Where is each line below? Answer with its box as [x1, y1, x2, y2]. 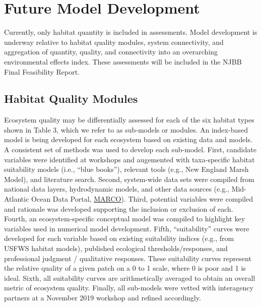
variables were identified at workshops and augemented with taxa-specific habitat [4, 154, 255, 164]
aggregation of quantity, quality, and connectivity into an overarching [4, 46, 218, 57]
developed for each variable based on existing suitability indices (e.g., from [4, 233, 234, 243]
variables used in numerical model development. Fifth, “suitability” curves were [4, 223, 249, 233]
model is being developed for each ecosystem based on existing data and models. [4, 134, 252, 145]
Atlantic [4, 194, 29, 204]
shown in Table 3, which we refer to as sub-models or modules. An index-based [4, 124, 248, 135]
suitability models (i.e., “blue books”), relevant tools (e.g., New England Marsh [4, 164, 249, 174]
